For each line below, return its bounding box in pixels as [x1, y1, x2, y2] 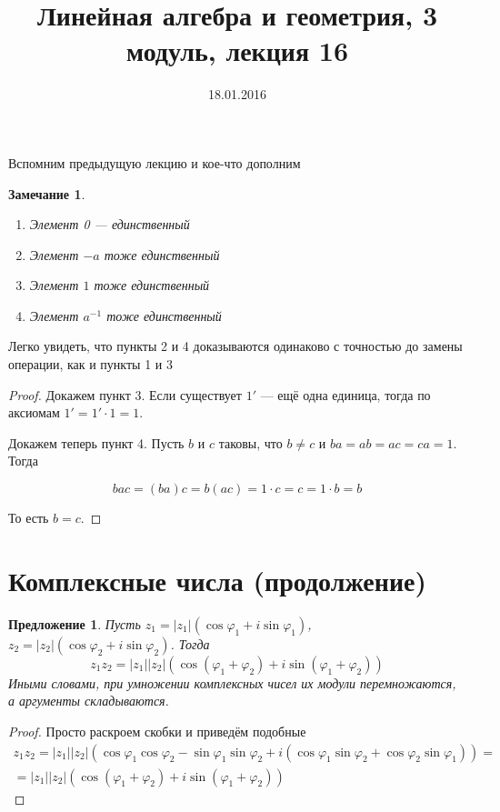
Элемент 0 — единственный [29, 215, 190, 234]
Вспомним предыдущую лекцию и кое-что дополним [8, 153, 301, 172]
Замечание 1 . [8, 184, 85, 203]
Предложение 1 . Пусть [8, 614, 141, 633]
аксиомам [8, 403, 60, 422]
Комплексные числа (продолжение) [8, 561, 426, 598]
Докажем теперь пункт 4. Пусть [8, 433, 185, 452]
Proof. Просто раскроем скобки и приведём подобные [8, 721, 306, 740]
